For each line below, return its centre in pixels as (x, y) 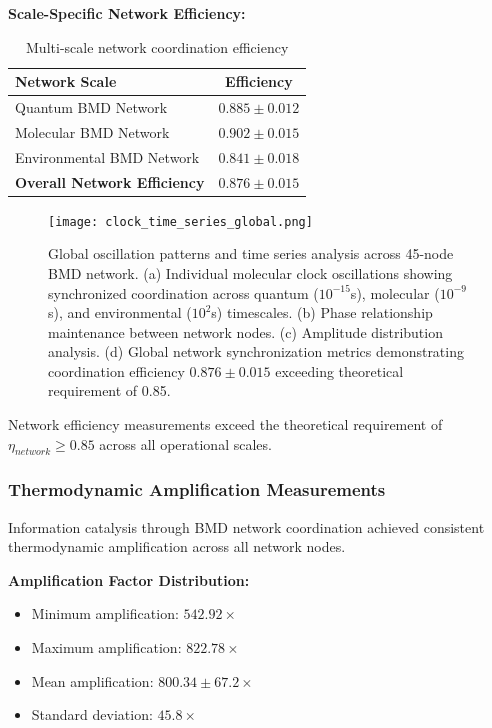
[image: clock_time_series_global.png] (180, 221)
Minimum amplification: (105, 613)
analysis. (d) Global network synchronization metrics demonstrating (256, 351)
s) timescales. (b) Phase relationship (322, 312)
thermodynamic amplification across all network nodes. (177, 546)
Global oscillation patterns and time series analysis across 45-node (251, 253)
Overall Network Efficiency (110, 181)
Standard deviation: (92, 714)
